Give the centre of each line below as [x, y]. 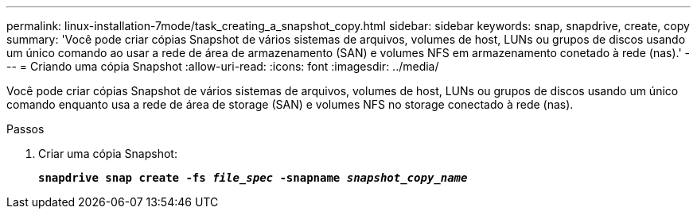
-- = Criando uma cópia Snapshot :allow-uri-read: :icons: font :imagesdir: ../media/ [223, 66]
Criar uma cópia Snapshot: [108, 154]
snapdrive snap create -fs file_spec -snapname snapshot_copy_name [253, 178]
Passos [25, 129]
